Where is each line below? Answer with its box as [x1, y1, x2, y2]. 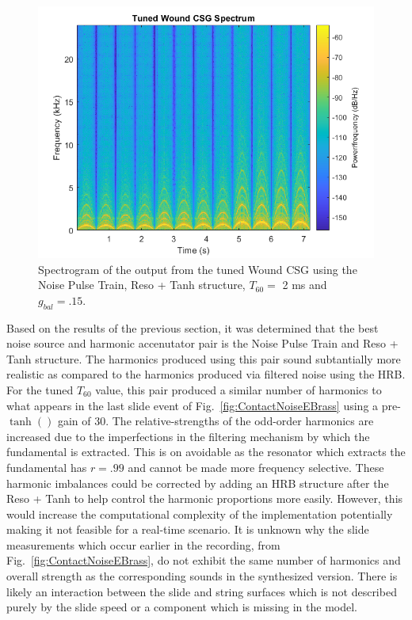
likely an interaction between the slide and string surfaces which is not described [6, 583, 397, 599]
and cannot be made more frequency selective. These [128, 458, 384, 475]
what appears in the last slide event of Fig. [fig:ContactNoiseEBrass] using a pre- [6, 397, 401, 413]
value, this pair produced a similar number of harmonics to [95, 381, 382, 397]
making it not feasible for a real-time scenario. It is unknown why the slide [6, 521, 369, 538]
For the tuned [6, 381, 74, 397]
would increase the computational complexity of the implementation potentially [6, 505, 393, 522]
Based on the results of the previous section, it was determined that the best [6, 319, 379, 336]
